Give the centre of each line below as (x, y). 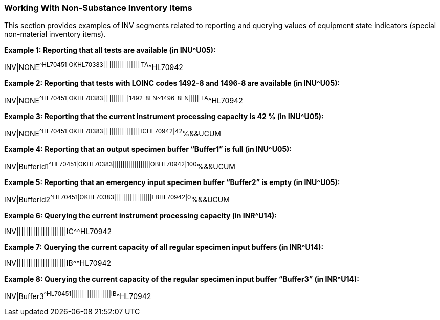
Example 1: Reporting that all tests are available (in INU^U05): (110, 50)
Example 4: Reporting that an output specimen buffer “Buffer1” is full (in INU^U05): (148, 149)
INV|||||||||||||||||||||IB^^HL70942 (58, 263)
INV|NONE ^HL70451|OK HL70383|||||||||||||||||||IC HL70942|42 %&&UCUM (113, 133)
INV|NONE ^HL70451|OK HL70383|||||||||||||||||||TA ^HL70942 (94, 67)
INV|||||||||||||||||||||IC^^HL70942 (58, 231)
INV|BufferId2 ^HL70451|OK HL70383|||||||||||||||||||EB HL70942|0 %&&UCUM (117, 199)
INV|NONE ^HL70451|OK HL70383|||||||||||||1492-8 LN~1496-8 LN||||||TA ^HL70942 (124, 100)
